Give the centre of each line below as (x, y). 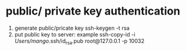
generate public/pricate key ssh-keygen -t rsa (72, 28)
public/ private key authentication (93, 11)
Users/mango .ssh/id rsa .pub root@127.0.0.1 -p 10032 (79, 42)
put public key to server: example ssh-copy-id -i (75, 34)
